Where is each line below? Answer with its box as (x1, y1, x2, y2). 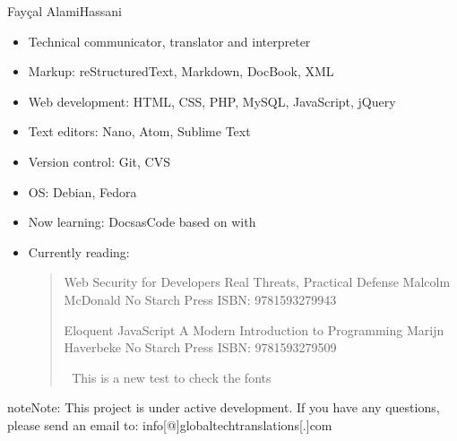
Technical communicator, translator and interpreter (28, 31, 311, 50)
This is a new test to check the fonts (72, 367, 272, 386)
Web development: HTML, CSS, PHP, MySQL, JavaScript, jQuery (28, 91, 396, 110)
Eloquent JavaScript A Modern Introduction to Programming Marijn (64, 320, 444, 339)
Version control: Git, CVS (28, 151, 170, 170)
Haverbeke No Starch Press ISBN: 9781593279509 (64, 338, 337, 357)
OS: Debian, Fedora (28, 182, 137, 201)
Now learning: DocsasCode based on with (28, 212, 256, 231)
